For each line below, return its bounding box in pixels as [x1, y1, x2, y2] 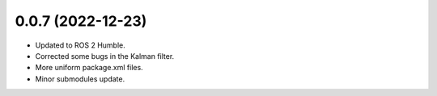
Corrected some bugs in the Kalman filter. [35, 51, 175, 61]
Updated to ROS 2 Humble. [35, 40, 125, 50]
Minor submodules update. [35, 73, 125, 84]
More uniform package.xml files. [35, 63, 143, 73]
